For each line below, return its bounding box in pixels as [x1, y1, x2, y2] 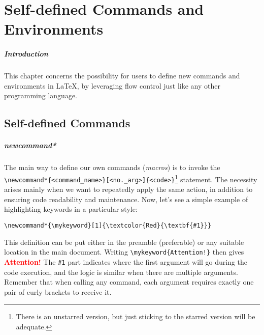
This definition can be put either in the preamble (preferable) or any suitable [4, 236, 244, 247]
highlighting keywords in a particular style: [4, 204, 138, 214]
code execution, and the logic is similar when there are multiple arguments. [4, 266, 238, 277]
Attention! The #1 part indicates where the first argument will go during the [4, 256, 248, 267]
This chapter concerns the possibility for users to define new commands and [4, 70, 240, 81]
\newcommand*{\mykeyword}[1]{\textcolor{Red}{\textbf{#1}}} [4, 221, 212, 229]
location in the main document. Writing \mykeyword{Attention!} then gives [4, 246, 244, 257]
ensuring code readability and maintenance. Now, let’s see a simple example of [4, 193, 248, 204]
